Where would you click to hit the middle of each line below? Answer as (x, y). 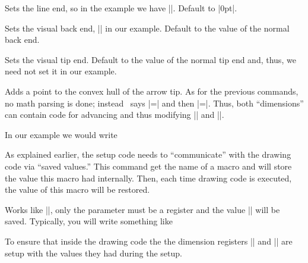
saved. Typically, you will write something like (89, 221)
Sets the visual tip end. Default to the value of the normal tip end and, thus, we (150, 59)
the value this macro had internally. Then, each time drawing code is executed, (148, 178)
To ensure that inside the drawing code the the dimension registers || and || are (149, 241)
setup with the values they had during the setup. (93, 253)
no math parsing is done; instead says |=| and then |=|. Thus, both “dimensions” (154, 103)
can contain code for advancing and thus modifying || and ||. (115, 115)
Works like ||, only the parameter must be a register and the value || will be (142, 209)
